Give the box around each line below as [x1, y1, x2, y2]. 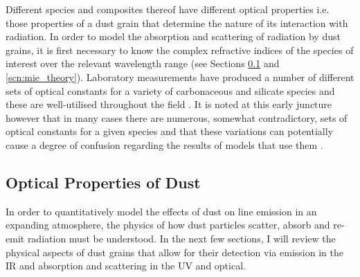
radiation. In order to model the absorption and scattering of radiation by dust [6, 29, 341, 44]
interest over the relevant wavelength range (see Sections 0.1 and [6, 56, 280, 71]
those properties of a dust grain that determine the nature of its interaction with [6, 15, 348, 30]
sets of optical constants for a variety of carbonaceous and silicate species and [6, 83, 335, 98]
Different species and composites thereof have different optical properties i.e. [6, 2, 330, 16]
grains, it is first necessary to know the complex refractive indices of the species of [6, 42, 354, 57]
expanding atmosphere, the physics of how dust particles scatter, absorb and [6, 217, 330, 232]
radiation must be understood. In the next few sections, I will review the [27, 231, 336, 245]
